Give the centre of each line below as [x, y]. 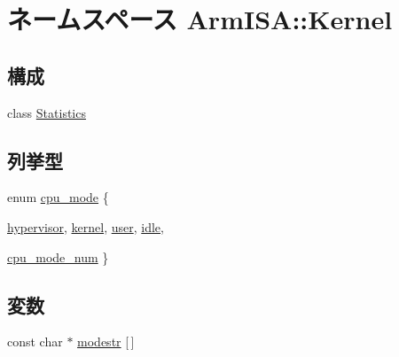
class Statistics [47, 112]
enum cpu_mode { [58, 197]
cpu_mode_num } [58, 256]
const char [35, 341]
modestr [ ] [106, 341]
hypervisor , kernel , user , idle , [86, 226]
